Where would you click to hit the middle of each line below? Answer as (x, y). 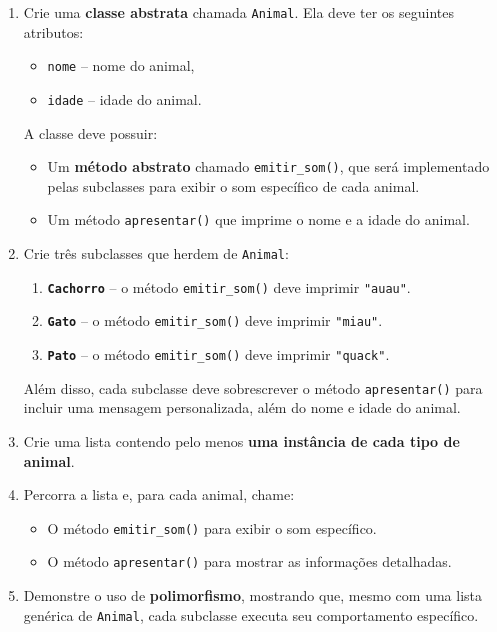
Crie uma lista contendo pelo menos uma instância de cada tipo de (241, 440)
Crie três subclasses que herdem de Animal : (156, 253)
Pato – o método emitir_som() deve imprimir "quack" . (218, 354)
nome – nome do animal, (121, 65)
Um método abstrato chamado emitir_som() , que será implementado (268, 166)
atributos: (53, 31)
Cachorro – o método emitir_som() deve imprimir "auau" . (229, 286)
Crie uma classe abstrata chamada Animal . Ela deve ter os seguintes (238, 12)
